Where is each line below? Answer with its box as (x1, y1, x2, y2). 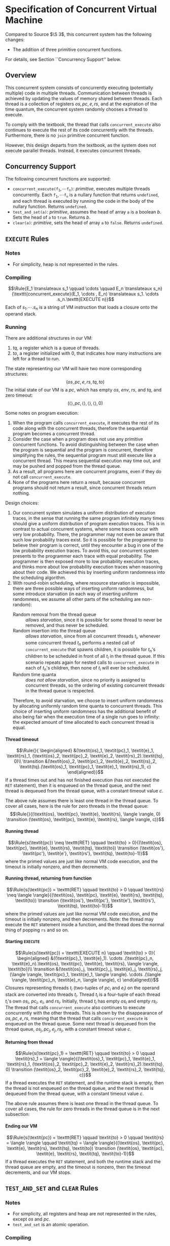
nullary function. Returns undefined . (12, 203, 88, 209)
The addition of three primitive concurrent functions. (12, 46, 123, 52)
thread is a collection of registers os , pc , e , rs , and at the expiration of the (5, 101, 157, 107)
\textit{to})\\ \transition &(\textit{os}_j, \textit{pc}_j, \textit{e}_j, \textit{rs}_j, (8, 966, 163, 972)
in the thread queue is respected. (25, 688, 95, 694)
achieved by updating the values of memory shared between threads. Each (5, 95, 162, 101)
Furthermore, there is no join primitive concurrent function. (5, 132, 130, 138)
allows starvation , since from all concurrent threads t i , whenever (25, 633, 161, 641)
